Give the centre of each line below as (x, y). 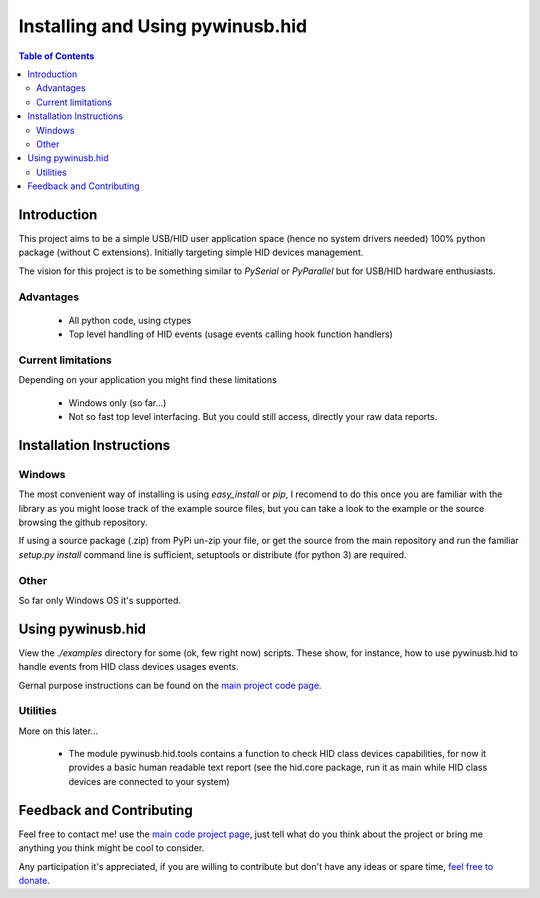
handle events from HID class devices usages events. (128, 667)
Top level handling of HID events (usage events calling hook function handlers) (231, 334)
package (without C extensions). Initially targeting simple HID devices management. (191, 252)
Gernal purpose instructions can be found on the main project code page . (170, 685)
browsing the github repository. (83, 522)
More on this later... (58, 731)
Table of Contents (56, 56)
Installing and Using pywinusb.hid (163, 26)
